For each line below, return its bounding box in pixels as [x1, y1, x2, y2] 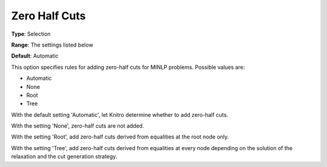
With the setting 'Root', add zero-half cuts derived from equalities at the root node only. [11, 133, 230, 140]
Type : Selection [11, 30, 51, 38]
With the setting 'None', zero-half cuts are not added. [11, 122, 145, 129]
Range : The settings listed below [11, 41, 93, 48]
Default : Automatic [11, 52, 59, 60]
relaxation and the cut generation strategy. [11, 153, 117, 160]
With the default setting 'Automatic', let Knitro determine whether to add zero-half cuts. [11, 111, 228, 118]
